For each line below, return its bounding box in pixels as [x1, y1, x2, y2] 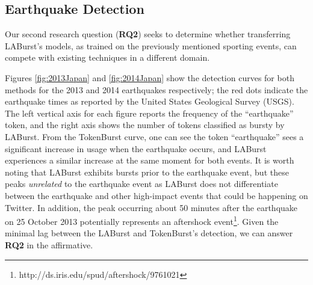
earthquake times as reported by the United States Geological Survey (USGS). [5, 95, 294, 108]
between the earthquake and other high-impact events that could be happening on [5, 189, 308, 201]
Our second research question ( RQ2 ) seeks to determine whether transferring [5, 28, 291, 40]
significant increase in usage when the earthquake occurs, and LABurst [5, 142, 267, 155]
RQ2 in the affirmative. [5, 238, 93, 251]
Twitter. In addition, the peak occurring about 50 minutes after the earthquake [5, 201, 298, 213]
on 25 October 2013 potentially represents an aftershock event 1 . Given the [5, 213, 279, 227]
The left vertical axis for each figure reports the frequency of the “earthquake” [5, 106, 294, 119]
